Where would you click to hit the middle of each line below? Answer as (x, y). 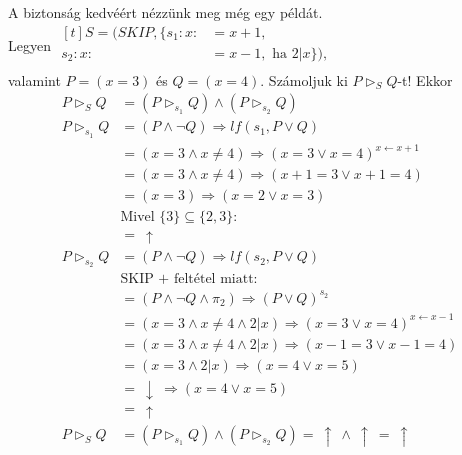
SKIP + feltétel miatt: (189, 279)
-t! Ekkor (425, 79)
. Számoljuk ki (304, 79)
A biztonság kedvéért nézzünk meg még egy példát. (165, 12)
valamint (34, 79)
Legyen (29, 44)
